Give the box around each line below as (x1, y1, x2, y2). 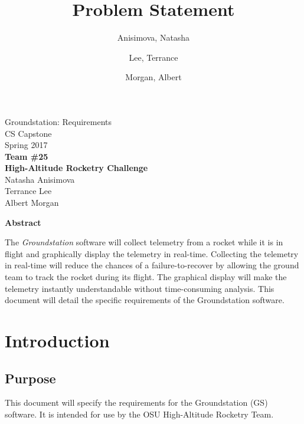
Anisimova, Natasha (117, 31, 190, 44)
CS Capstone (5, 127, 52, 139)
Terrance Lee (5, 185, 52, 197)
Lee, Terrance (129, 51, 178, 63)
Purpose (5, 369, 56, 387)
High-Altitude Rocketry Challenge (5, 162, 148, 174)
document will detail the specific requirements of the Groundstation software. (5, 294, 285, 306)
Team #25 (5, 150, 48, 162)
